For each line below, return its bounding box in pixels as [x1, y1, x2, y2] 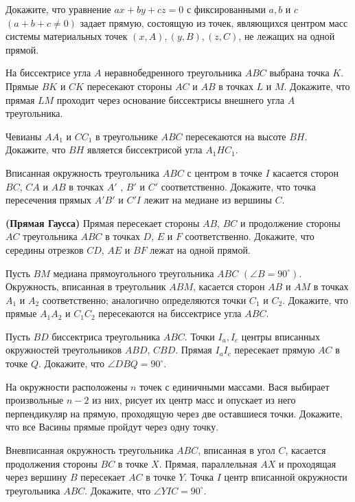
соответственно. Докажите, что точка [161, 179, 316, 193]
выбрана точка [269, 65, 330, 80]
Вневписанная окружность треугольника [5, 443, 174, 457]
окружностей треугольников [5, 342, 122, 357]
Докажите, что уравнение [5, 2, 111, 16]
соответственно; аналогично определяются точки [42, 292, 247, 307]
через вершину [5, 470, 67, 484]
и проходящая [278, 456, 336, 470]
